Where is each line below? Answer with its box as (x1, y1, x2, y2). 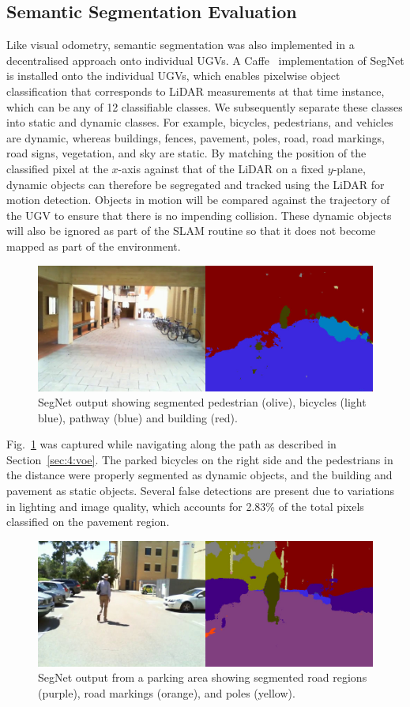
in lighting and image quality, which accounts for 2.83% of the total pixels (6, 497, 364, 514)
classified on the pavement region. (6, 513, 170, 530)
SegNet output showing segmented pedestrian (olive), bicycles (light (38, 394, 367, 410)
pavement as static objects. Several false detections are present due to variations (6, 482, 395, 499)
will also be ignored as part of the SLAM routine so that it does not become (6, 222, 376, 239)
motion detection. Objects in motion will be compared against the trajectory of (6, 191, 390, 208)
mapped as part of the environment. (6, 237, 181, 254)
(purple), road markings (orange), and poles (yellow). (38, 685, 295, 701)
